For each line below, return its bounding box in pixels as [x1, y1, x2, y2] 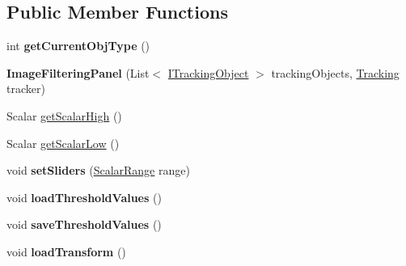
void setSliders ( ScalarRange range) [6, 162, 190, 179]
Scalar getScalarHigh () [6, 107, 122, 124]
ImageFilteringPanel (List [6, 64, 150, 81]
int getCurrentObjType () [6, 37, 150, 54]
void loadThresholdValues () [6, 188, 162, 205]
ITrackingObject [167, 64, 249, 81]
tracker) [6, 80, 45, 97]
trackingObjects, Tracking [271, 64, 400, 81]
